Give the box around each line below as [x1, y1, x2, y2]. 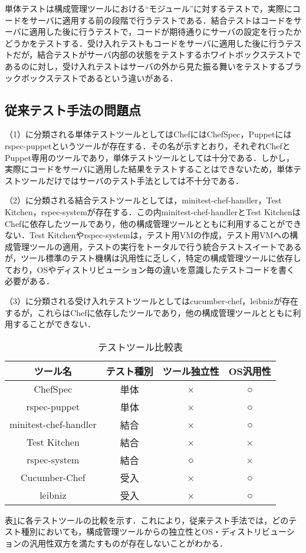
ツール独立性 [162, 364, 219, 378]
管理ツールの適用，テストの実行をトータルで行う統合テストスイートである [12, 240, 302, 252]
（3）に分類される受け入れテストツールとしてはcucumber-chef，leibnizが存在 [5, 295, 298, 307]
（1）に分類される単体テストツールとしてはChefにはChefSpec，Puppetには [5, 128, 292, 140]
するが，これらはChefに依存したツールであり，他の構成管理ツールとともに [5, 306, 293, 318]
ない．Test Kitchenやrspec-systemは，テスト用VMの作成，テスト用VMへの [5, 229, 290, 241]
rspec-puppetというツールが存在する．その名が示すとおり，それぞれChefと [5, 139, 291, 152]
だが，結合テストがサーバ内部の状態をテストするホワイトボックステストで [12, 48, 301, 61]
